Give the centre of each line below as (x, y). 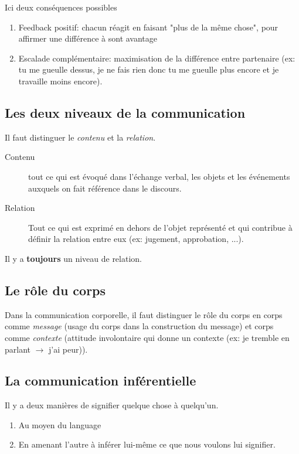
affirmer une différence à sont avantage (88, 38)
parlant (18, 349)
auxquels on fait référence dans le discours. (105, 188)
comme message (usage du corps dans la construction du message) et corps (139, 326)
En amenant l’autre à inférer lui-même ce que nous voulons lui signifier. (147, 444)
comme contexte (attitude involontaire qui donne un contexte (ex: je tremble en (147, 337)
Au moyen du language (60, 424)
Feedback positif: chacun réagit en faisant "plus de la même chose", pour (148, 27)
